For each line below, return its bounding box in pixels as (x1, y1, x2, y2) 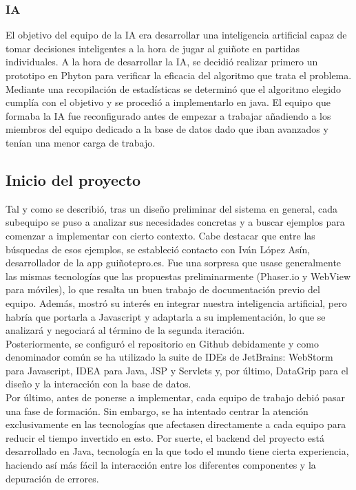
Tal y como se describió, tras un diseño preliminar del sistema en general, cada (6, 201, 338, 215)
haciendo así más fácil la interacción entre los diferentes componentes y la (6, 458, 316, 472)
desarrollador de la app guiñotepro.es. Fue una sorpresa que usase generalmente (6, 255, 342, 270)
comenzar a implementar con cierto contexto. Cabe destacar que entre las (6, 228, 315, 242)
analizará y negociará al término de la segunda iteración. (6, 323, 245, 337)
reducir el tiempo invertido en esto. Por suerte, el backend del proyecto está (6, 430, 325, 445)
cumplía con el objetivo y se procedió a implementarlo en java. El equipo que (6, 95, 331, 109)
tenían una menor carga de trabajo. (6, 135, 156, 149)
